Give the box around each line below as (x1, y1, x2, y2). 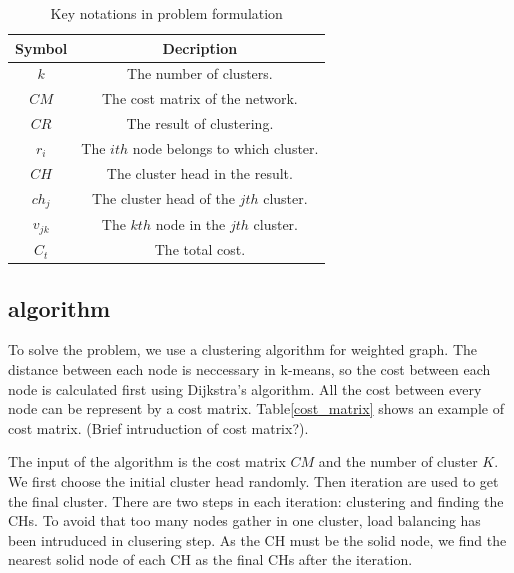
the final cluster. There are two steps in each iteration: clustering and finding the (8, 490, 504, 511)
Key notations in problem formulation (50, 3, 283, 23)
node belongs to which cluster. (132, 137, 319, 158)
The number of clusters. (127, 63, 273, 84)
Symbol (15, 37, 68, 58)
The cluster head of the (92, 188, 235, 209)
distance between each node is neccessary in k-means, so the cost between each (8, 358, 491, 379)
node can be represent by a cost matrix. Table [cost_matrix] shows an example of (8, 398, 504, 419)
